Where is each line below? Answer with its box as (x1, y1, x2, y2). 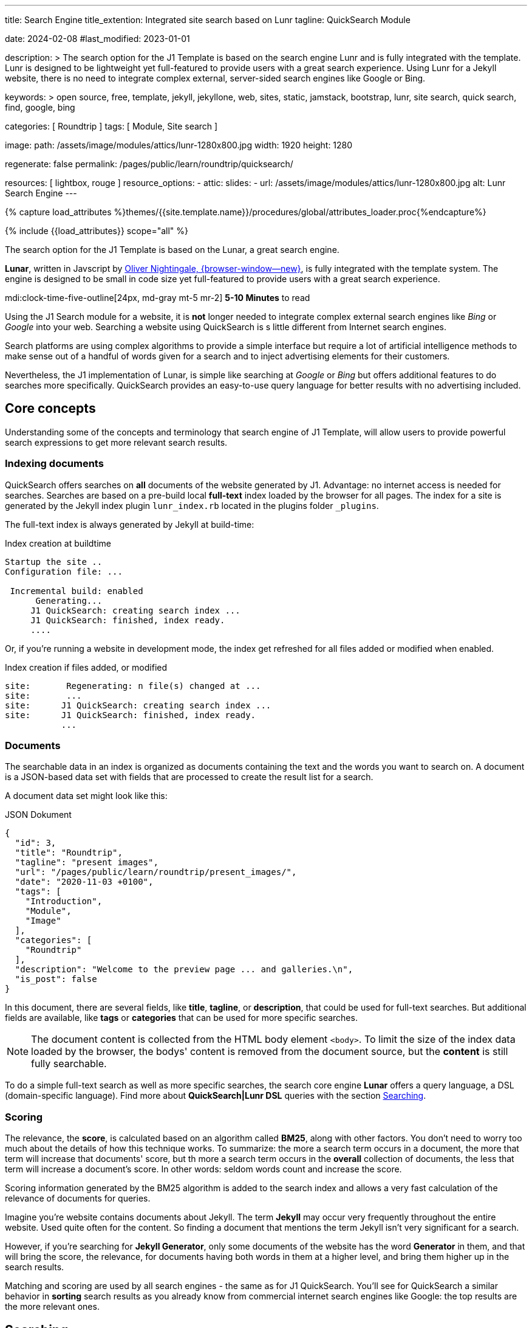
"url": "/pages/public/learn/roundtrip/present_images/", (15, 867, 297, 877)
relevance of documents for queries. (5, 1193, 151, 1204)
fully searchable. (31, 1057, 107, 1070)
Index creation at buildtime (5, 538, 111, 548)
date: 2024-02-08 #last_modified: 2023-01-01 (5, 33, 190, 44)
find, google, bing (5, 102, 75, 112)
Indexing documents (5, 457, 104, 470)
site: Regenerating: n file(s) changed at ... (5, 680, 261, 691)
